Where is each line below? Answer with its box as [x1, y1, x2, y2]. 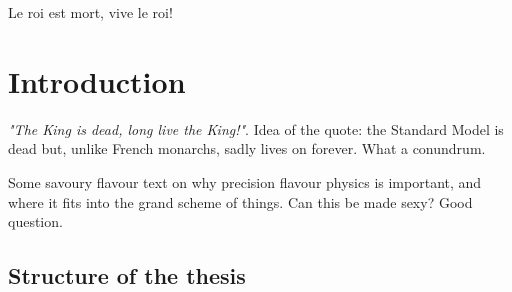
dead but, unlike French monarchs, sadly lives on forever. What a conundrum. [8, 138, 486, 159]
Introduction [8, 60, 186, 101]
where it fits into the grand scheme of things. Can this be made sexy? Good [8, 191, 473, 212]
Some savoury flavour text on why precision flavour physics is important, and [8, 171, 482, 192]
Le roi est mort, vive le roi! [8, 2, 173, 22]
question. [8, 211, 63, 232]
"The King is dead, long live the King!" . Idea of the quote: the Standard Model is [8, 118, 504, 139]
